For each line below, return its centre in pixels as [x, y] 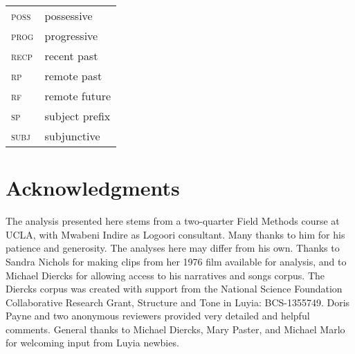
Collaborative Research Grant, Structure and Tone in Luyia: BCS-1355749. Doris [178, 302]
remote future [78, 96]
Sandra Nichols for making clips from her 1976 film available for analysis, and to [176, 261]
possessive [69, 16]
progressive [71, 36]
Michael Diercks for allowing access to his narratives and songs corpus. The [165, 275]
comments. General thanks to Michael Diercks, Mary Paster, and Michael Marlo [175, 329]
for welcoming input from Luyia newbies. [92, 343]
